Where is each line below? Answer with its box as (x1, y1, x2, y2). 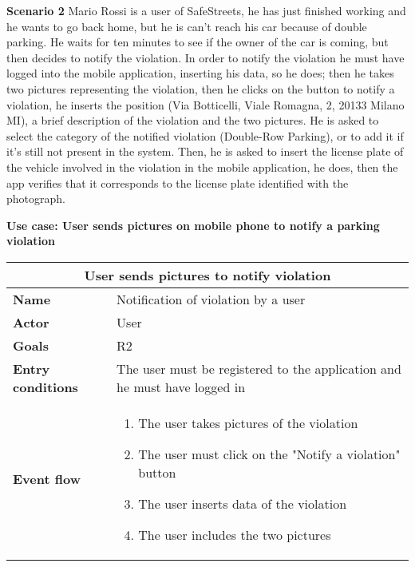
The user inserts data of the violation (138, 494, 347, 513)
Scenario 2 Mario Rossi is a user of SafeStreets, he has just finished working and (6, 2, 406, 18)
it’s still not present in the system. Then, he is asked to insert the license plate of (6, 143, 404, 160)
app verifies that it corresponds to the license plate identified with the (6, 174, 349, 191)
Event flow (13, 469, 81, 488)
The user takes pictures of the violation (138, 413, 358, 432)
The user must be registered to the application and (117, 359, 401, 378)
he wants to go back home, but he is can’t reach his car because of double (6, 18, 367, 34)
